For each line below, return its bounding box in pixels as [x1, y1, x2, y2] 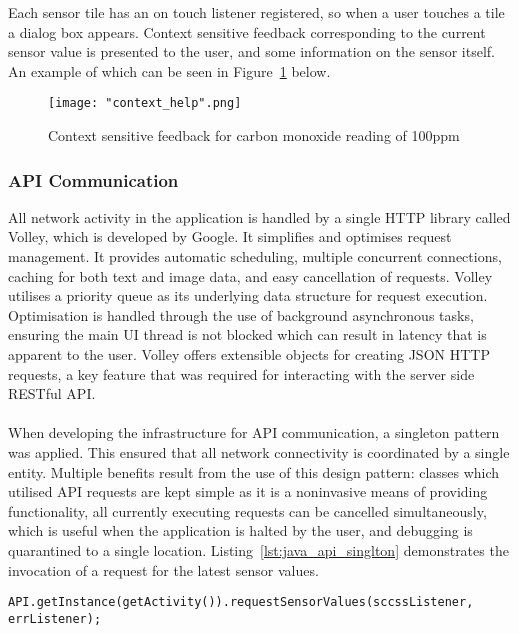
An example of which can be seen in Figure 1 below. [8, 60, 331, 81]
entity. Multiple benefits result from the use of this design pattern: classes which [8, 461, 500, 482]
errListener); [8, 611, 102, 626]
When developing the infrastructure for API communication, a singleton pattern [8, 422, 500, 443]
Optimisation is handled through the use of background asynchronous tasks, [8, 304, 474, 325]
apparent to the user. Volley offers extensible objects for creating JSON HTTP [8, 344, 490, 364]
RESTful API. [8, 383, 96, 404]
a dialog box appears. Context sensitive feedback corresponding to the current [8, 21, 486, 42]
